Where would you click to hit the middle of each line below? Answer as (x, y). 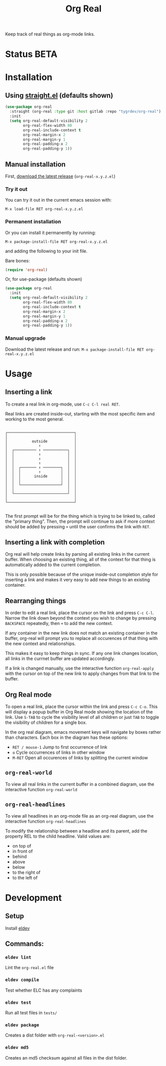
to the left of (25, 877)
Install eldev (17, 928)
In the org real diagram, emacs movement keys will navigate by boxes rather (83, 732)
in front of (23, 851)
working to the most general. (35, 419)
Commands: (25, 944)
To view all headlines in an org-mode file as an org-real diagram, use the (80, 816)
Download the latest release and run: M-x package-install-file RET (75, 349)
